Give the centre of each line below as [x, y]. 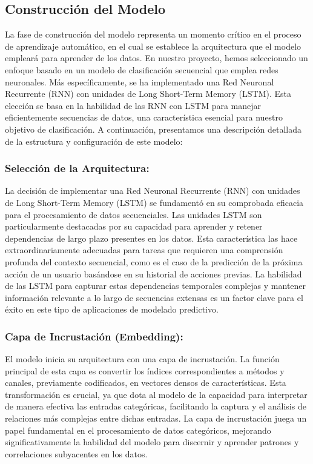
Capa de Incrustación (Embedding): [94, 336]
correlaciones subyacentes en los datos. [76, 453]
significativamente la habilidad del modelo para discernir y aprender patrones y [152, 442]
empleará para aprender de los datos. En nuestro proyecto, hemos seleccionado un [156, 58]
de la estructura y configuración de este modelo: [94, 141]
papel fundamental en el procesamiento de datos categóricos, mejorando [138, 430]
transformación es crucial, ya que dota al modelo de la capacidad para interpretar [156, 394]
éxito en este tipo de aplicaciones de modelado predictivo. [112, 309]
